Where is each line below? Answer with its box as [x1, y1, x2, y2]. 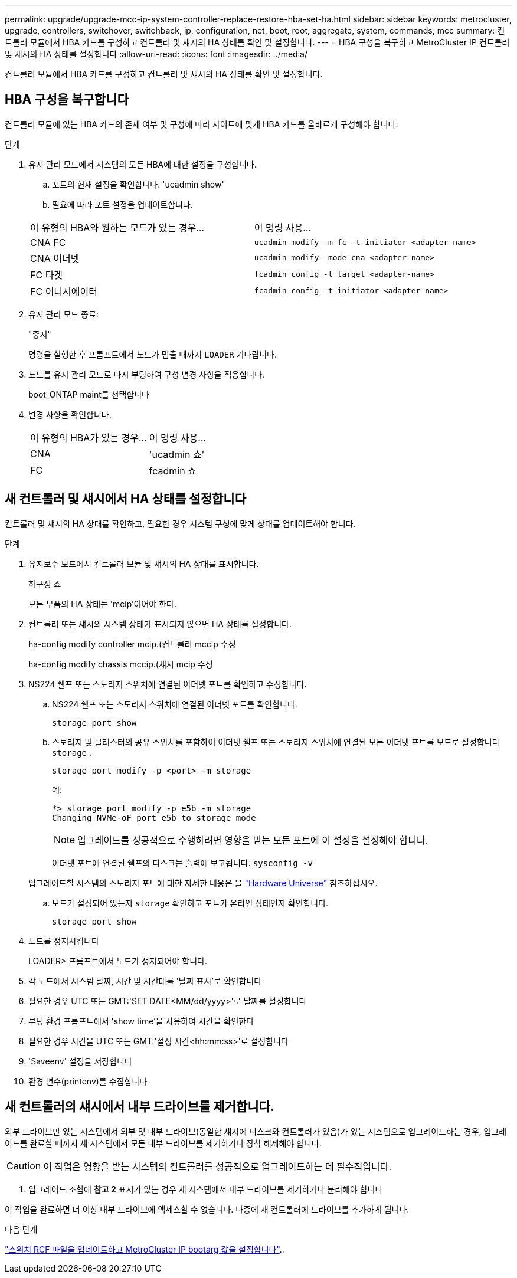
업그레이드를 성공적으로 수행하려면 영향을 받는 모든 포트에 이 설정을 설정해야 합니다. [77, 834, 428, 846]
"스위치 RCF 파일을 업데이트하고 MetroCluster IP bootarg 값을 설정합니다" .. [5, 1244, 284, 1254]
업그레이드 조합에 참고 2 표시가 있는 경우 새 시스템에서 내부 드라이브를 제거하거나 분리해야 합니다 [28, 1184, 383, 1194]
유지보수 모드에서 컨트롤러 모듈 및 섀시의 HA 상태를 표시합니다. [28, 558, 259, 569]
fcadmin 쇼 [149, 464, 197, 477]
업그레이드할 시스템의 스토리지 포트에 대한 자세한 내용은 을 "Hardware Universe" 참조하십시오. [28, 877, 378, 888]
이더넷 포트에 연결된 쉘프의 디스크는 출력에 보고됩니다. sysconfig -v [52, 857, 313, 868]
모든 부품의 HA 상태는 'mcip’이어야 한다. [28, 598, 176, 609]
